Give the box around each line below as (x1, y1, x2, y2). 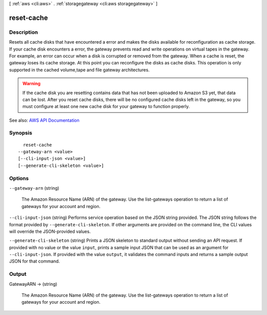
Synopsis (9, 129, 32, 136)
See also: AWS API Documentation (9, 117, 80, 123)
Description (9, 29, 38, 36)
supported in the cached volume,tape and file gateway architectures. (9, 67, 150, 73)
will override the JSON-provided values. (9, 228, 91, 234)
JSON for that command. (9, 258, 60, 264)
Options (9, 175, 29, 182)
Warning (22, 81, 41, 87)
